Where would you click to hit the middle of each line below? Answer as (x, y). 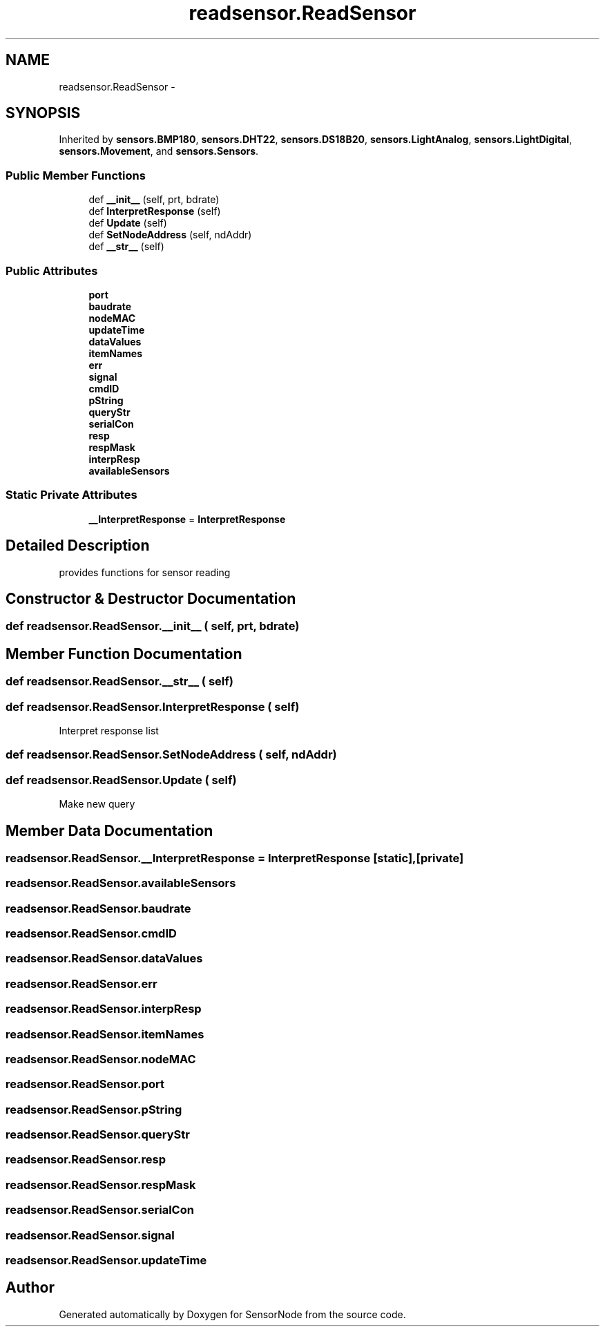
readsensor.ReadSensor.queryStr (98, 1135)
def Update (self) (128, 223)
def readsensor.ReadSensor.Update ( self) (121, 780)
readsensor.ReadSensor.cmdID (91, 934)
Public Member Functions (76, 175)
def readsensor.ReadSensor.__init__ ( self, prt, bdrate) (153, 626)
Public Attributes (52, 270)
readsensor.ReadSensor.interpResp (104, 1009)
